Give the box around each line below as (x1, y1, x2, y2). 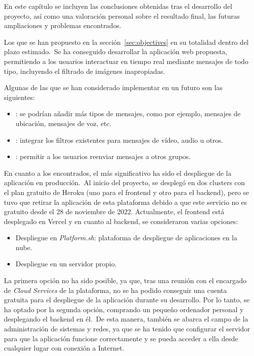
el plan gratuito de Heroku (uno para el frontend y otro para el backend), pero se (4, 187, 249, 197)
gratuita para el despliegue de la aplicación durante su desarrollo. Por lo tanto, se (4, 294, 250, 305)
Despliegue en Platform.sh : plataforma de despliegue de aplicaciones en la (15, 232, 237, 243)
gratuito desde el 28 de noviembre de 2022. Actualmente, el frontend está (4, 206, 224, 217)
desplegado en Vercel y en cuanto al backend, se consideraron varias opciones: (4, 216, 238, 226)
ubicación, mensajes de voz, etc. (15, 118, 112, 128)
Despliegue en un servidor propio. (15, 259, 117, 269)
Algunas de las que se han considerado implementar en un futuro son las (4, 82, 222, 93)
